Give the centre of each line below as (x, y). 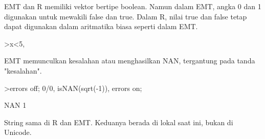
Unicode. (18, 132)
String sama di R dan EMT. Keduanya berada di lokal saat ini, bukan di (119, 122)
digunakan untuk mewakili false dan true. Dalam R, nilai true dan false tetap (126, 16)
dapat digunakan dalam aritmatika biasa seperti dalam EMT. (101, 26)
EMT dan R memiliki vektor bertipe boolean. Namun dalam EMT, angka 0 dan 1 (133, 6)
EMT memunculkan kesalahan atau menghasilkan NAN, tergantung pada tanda (130, 61)
